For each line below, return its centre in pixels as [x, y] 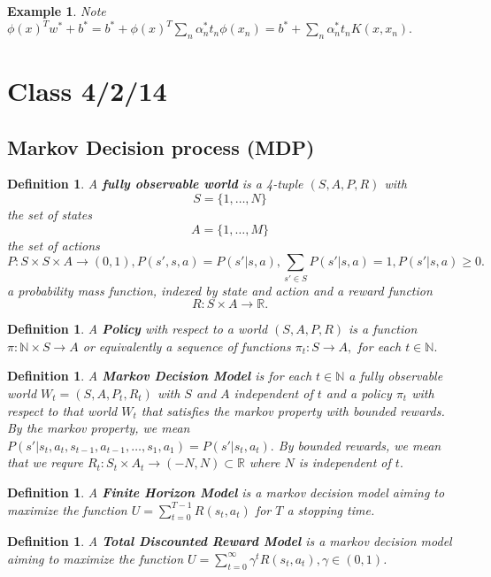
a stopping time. [331, 509]
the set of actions [54, 245]
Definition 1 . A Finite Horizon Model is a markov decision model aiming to [226, 492]
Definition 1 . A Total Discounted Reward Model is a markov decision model [230, 541]
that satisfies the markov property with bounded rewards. [293, 410]
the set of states [50, 215]
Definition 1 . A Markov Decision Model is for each [160, 376]
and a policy [359, 392]
